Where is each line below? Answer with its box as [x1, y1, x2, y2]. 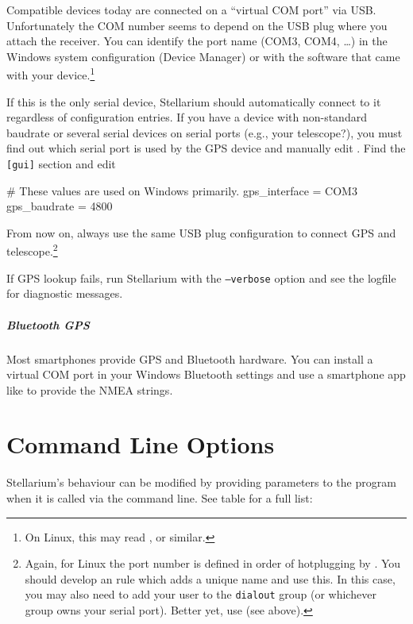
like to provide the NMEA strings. [6, 381, 173, 398]
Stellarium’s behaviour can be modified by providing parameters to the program [6, 474, 396, 491]
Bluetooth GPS [6, 316, 90, 333]
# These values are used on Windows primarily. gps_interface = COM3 [6, 182, 357, 198]
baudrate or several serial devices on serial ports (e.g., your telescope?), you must [6, 124, 403, 141]
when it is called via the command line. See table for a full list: [6, 490, 313, 506]
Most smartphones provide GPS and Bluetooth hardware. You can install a [6, 350, 373, 367]
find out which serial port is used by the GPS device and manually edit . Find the [6, 140, 406, 156]
